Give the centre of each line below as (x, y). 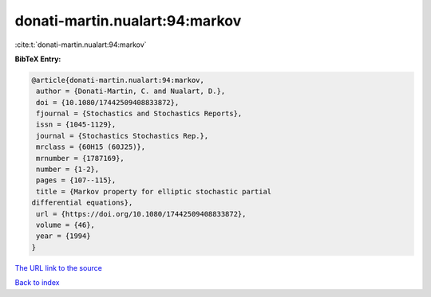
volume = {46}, (66, 225)
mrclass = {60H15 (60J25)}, (91, 147)
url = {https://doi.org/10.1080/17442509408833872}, (141, 214)
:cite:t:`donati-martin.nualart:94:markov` (81, 45)
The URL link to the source (59, 268)
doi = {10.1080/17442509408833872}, (108, 102)
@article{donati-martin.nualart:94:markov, (118, 80)
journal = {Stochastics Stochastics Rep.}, (123, 136)
